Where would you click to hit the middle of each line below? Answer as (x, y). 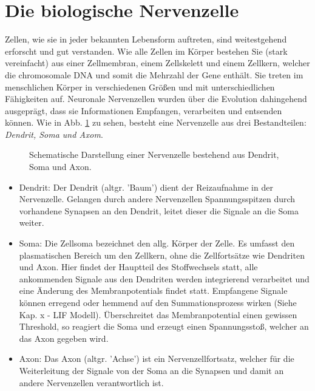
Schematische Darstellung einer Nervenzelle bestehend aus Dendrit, (154, 155)
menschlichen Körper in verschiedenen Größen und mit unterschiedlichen (140, 87)
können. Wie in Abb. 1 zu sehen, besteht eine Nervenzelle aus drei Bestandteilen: (156, 122)
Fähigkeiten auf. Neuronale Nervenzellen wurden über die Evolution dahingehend (156, 99)
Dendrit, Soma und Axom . (54, 134)
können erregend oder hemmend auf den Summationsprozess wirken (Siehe (158, 302)
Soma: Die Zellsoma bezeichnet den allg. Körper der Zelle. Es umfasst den (157, 243)
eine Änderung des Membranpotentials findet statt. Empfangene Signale (153, 291)
